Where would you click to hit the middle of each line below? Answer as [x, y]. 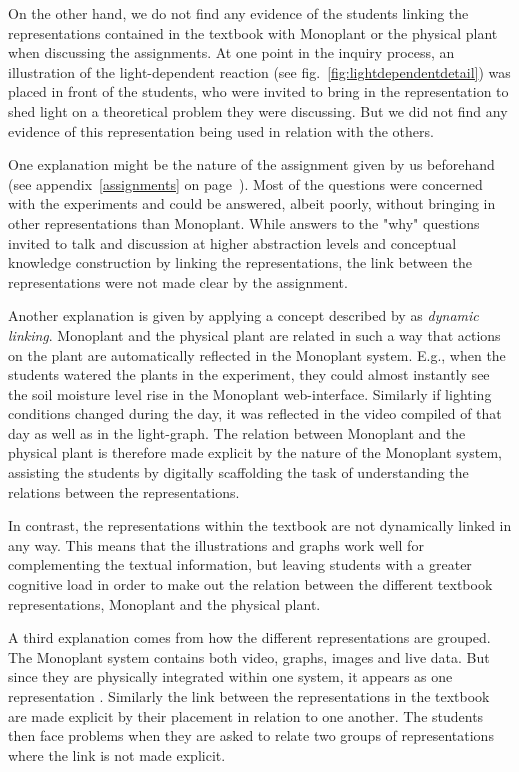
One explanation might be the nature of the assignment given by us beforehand [251, 164]
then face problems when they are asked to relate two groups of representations [251, 735]
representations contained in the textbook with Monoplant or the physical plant [253, 32]
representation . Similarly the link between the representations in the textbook [249, 696]
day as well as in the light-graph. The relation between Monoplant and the [237, 432]
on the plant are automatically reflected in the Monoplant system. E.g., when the [257, 354]
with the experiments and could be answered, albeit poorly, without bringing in [252, 203]
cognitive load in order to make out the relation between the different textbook [250, 584]
